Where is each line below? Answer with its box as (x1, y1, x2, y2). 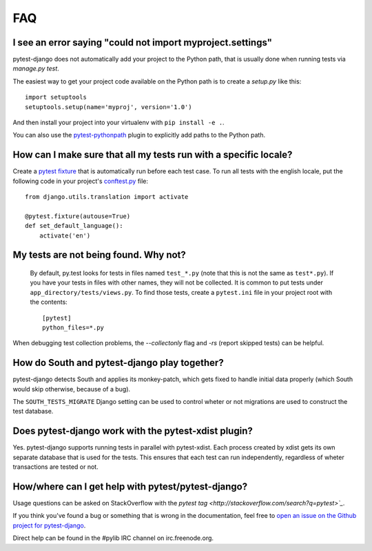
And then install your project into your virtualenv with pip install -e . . (12, 118, 225, 127)
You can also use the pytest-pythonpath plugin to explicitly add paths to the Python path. (12, 131, 265, 139)
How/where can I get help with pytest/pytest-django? (12, 481, 248, 492)
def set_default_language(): (25, 222, 123, 230)
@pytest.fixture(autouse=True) (25, 212, 131, 220)
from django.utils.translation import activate (25, 193, 189, 201)
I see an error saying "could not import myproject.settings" (12, 37, 272, 48)
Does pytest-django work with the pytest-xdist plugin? (12, 425, 253, 437)
